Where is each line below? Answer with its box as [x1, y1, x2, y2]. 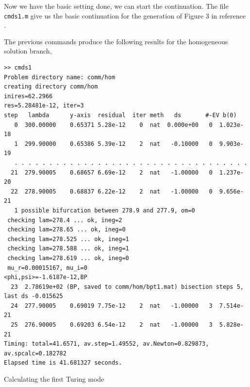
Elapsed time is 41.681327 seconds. [4, 359, 122, 367]
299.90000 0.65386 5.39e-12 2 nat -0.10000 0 [24, 140, 213, 147]
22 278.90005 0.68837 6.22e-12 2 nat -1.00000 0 [11, 188, 213, 195]
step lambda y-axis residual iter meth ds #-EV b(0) [4, 112, 237, 119]
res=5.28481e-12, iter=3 [4, 102, 84, 109]
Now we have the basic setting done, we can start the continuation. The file [4, 1, 229, 11]
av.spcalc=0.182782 [4, 350, 67, 357]
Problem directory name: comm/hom [4, 73, 116, 81]
